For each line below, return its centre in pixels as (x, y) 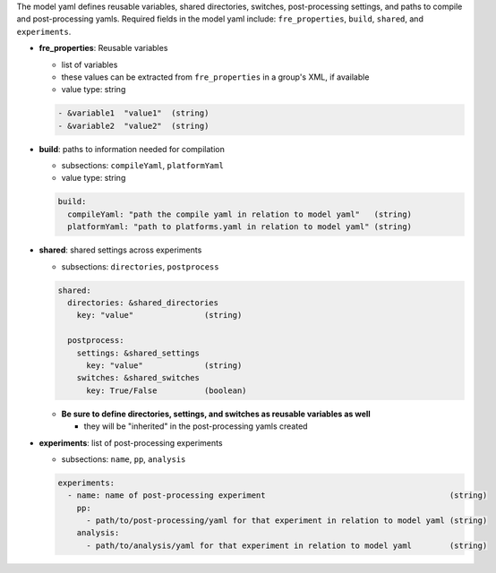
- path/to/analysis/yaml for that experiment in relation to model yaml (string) (287, 545)
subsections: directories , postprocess (140, 266)
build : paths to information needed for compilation (132, 149)
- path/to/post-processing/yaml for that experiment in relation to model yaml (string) (287, 521)
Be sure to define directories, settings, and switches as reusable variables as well (216, 414)
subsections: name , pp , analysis (124, 459)
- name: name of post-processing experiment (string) (278, 496)
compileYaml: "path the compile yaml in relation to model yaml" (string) (239, 214)
